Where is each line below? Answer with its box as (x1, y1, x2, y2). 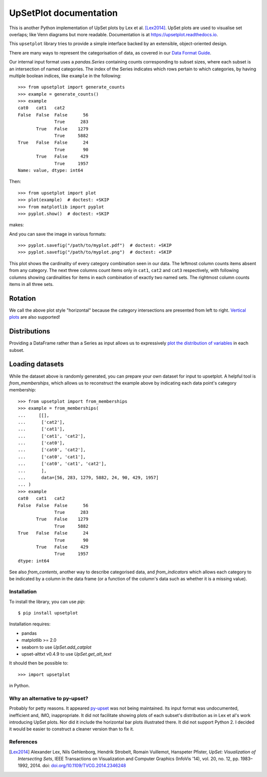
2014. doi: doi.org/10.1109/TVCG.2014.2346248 (30, 763, 126, 769)
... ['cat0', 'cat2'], (18, 447, 86, 453)
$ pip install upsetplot (18, 610, 78, 616)
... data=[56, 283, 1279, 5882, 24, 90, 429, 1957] (18, 475, 159, 481)
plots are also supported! (9, 314, 60, 320)
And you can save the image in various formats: (9, 231, 106, 237)
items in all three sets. (9, 281, 54, 287)
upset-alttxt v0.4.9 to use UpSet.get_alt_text (21, 651, 112, 657)
